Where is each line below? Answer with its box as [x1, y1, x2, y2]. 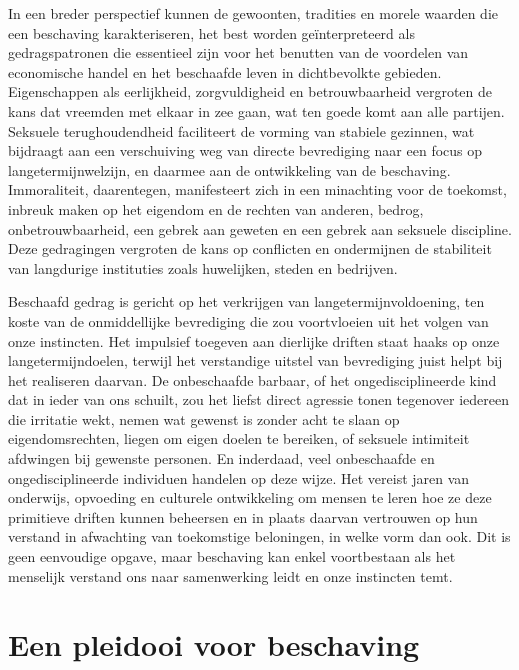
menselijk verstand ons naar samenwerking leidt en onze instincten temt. [8, 565, 453, 586]
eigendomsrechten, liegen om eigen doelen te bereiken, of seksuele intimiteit [8, 428, 470, 449]
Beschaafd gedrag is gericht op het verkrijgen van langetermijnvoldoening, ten [8, 291, 485, 312]
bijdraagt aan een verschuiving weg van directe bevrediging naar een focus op [8, 140, 483, 161]
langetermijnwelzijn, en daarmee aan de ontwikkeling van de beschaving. [8, 159, 451, 180]
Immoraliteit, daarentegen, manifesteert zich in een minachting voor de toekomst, [8, 179, 507, 200]
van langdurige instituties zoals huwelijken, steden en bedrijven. [8, 257, 398, 278]
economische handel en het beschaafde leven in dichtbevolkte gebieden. [8, 61, 442, 82]
